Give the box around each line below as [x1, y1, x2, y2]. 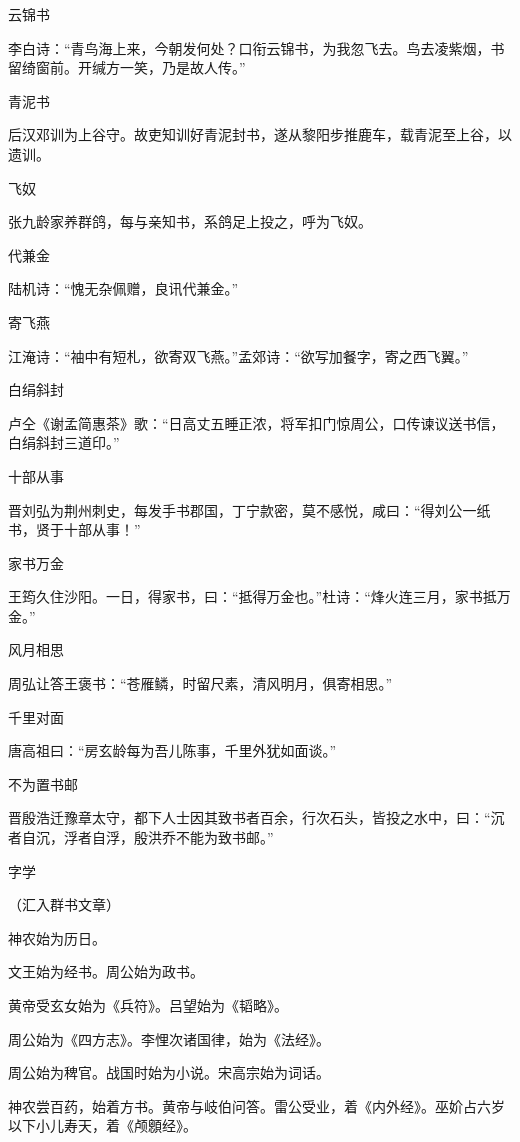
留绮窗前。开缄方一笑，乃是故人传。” [8, 57, 246, 78]
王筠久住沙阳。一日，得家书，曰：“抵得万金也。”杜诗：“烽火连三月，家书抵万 [8, 586, 511, 607]
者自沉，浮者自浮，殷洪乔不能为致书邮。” [8, 827, 274, 848]
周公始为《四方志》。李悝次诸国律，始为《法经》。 [8, 1028, 330, 1049]
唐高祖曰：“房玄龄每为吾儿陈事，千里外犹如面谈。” [8, 740, 337, 761]
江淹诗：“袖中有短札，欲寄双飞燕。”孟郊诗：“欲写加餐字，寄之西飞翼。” [8, 345, 469, 366]
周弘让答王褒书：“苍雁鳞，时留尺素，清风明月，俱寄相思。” [8, 673, 393, 694]
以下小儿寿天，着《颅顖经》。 [8, 1115, 197, 1136]
